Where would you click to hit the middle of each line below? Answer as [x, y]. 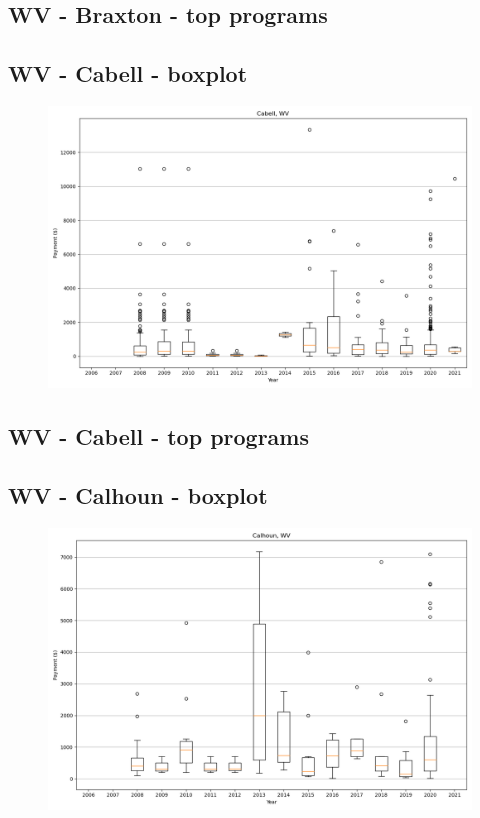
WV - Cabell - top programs [159, 436]
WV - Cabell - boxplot [128, 73]
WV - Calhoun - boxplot [138, 495]
